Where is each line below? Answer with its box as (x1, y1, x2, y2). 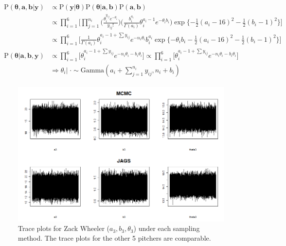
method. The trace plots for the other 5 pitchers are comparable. (18, 232, 211, 243)
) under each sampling (133, 223, 200, 233)
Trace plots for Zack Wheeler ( (18, 223, 110, 233)
